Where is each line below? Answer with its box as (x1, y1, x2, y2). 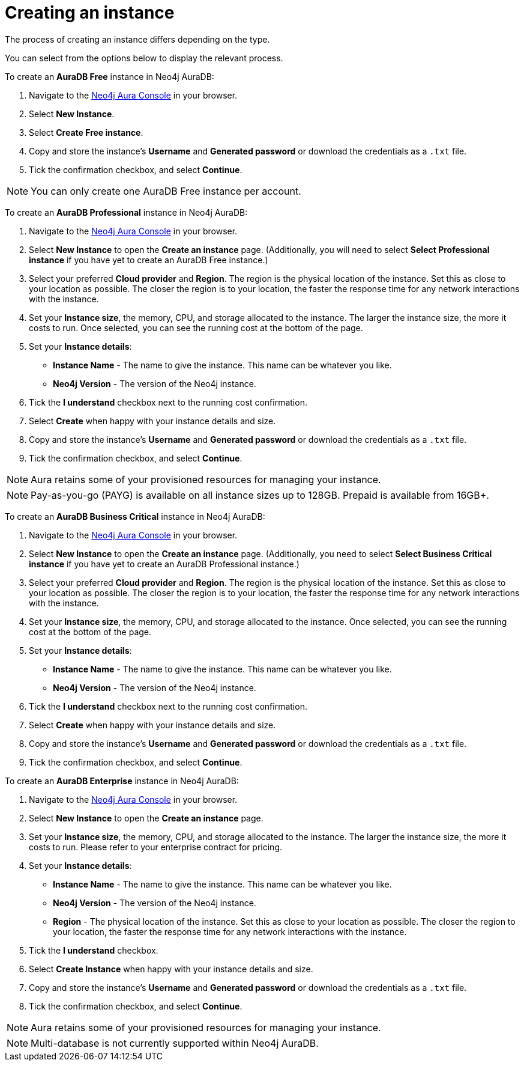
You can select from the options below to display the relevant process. (5, 52, 283, 63)
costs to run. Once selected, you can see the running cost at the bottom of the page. (29, 322, 363, 333)
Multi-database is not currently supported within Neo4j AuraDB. (31, 1037, 319, 1049)
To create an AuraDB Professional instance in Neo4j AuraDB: (5, 207, 248, 218)
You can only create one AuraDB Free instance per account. (31, 184, 301, 197)
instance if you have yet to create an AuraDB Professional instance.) (29, 558, 300, 569)
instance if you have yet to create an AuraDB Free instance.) (29, 254, 268, 265)
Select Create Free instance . (29, 127, 143, 138)
